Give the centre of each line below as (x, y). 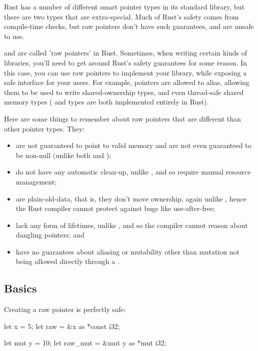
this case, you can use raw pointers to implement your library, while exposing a (125, 72)
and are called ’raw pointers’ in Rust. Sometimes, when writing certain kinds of (126, 53)
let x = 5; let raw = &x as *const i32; (62, 326)
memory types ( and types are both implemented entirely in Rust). (106, 102)
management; (36, 181)
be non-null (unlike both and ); (63, 155)
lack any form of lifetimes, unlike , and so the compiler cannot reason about (132, 225)
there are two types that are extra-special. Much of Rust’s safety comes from (121, 16)
